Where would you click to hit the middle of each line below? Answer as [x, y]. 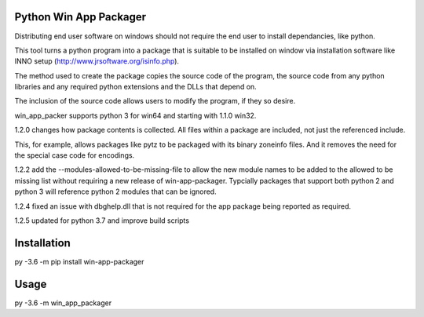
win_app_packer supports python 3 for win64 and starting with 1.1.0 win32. [135, 115]
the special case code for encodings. [75, 155]
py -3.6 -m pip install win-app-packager [79, 261]
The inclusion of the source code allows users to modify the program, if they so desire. [155, 101]
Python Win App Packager [80, 17]
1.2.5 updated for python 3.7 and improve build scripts [102, 220]
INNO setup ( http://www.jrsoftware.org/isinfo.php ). [97, 61]
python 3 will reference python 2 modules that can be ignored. [115, 191]
